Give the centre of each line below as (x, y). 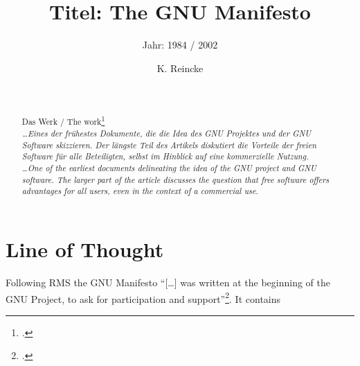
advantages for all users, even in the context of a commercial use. (140, 191)
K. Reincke (180, 68)
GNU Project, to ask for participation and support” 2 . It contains (143, 297)
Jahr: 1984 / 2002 (180, 45)
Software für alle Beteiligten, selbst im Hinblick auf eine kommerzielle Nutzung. (165, 156)
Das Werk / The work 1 (63, 121)
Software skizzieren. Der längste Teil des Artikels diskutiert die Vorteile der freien (169, 145)
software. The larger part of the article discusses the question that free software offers (175, 179)
